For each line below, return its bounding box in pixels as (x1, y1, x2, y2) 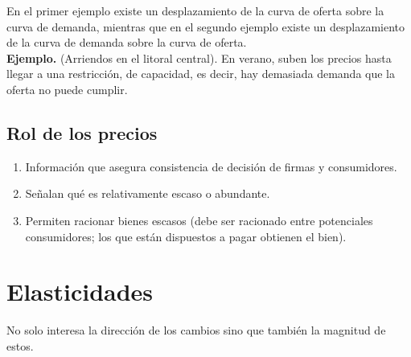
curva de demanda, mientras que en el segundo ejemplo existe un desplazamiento (6, 18, 405, 35)
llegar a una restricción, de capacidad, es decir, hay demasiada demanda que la (6, 65, 395, 82)
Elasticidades (6, 275, 154, 308)
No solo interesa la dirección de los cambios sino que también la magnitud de (6, 322, 386, 339)
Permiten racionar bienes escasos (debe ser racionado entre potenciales (25, 211, 373, 228)
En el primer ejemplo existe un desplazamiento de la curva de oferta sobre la (6, 2, 384, 18)
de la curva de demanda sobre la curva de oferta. (6, 34, 247, 51)
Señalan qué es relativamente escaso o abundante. (25, 185, 270, 202)
